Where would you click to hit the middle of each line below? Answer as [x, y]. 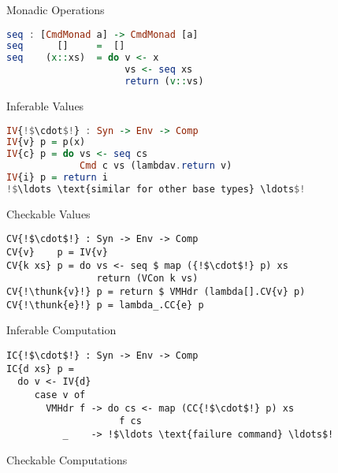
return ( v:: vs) [164, 82]
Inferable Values [45, 105]
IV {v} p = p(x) [46, 142]
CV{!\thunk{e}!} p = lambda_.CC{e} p [105, 305]
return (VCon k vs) [147, 279]
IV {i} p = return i [57, 178]
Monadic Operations [56, 9]
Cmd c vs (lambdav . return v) [156, 166]
